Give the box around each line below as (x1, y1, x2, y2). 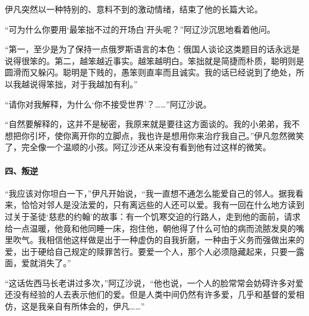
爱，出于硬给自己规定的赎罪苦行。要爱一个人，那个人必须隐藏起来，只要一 (5, 245, 296, 257)
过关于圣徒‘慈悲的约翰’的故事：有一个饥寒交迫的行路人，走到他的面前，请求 (5, 210, 301, 222)
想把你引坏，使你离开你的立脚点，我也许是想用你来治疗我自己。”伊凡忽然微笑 (5, 129, 304, 141)
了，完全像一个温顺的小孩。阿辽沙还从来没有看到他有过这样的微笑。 (5, 141, 271, 153)
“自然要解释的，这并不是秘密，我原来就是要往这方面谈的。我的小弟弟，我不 (5, 118, 300, 130)
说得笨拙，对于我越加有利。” (29, 77, 138, 90)
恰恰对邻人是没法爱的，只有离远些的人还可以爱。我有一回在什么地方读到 (21, 198, 304, 211)
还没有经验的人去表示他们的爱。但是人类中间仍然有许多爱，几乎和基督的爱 (5, 288, 296, 301)
